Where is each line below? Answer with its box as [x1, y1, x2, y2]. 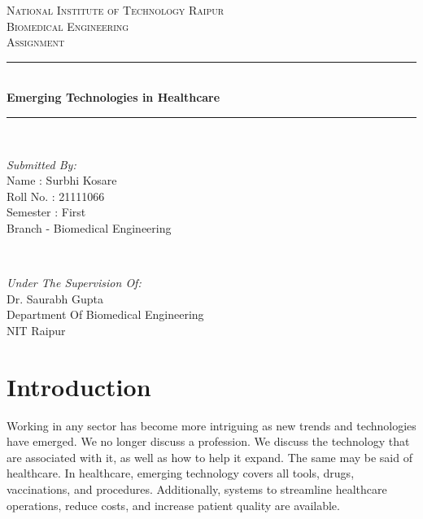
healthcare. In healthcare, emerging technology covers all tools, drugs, [7, 464, 355, 482]
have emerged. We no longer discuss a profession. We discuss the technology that [7, 433, 410, 450]
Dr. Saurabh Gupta [7, 290, 104, 307]
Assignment [7, 33, 65, 50]
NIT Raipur [7, 321, 66, 338]
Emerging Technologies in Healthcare [7, 89, 220, 106]
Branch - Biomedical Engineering [7, 219, 172, 236]
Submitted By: [7, 155, 76, 172]
